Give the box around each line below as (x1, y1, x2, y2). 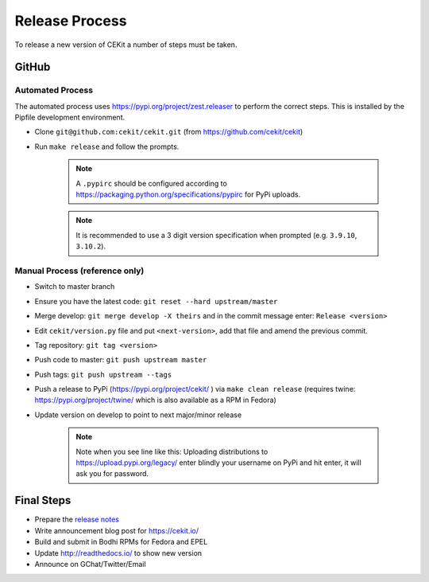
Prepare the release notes (34, 514, 119, 525)
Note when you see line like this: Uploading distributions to (75, 447, 269, 456)
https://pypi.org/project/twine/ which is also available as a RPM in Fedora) (34, 395, 277, 405)
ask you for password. (75, 469, 149, 478)
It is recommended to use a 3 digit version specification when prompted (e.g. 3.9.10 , (75, 230, 357, 240)
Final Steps (14, 494, 71, 507)
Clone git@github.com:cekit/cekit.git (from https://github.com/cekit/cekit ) (34, 127, 303, 137)
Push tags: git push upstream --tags (34, 369, 172, 379)
